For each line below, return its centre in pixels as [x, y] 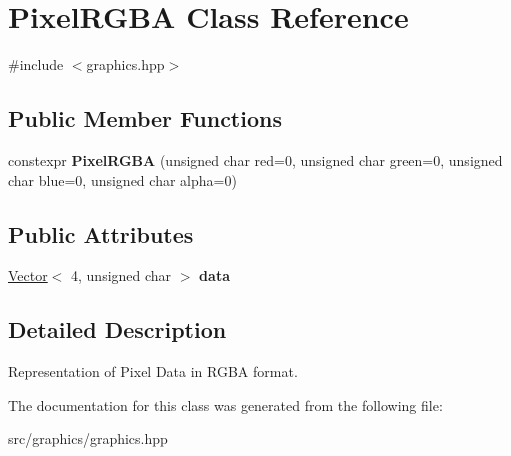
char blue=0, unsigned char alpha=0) [122, 179]
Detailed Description [117, 329]
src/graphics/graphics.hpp [88, 438]
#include [36, 64]
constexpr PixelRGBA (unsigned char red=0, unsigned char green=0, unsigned [255, 159]
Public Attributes [101, 233]
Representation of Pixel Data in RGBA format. [153, 371]
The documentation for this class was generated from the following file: [225, 404]
